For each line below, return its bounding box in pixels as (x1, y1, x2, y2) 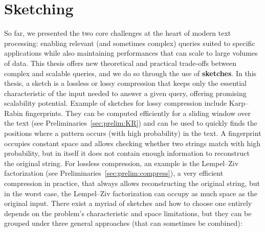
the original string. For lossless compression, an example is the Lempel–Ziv (4, 157, 239, 168)
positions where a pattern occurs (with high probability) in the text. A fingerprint (4, 128, 261, 138)
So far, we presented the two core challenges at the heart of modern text (4, 28, 231, 38)
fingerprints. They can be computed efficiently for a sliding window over (25, 107, 251, 118)
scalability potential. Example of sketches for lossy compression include (4, 98, 227, 108)
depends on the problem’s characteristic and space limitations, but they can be (4, 207, 252, 218)
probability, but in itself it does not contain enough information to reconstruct (4, 148, 250, 158)
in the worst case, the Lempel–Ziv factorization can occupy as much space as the (4, 188, 257, 198)
